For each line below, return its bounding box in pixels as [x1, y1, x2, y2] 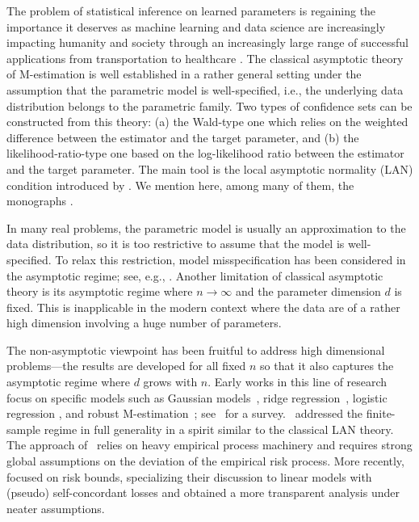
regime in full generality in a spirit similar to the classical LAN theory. [44, 420, 394, 437]
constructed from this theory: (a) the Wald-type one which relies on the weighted [6, 113, 409, 130]
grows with [143, 373, 198, 390]
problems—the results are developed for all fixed [6, 357, 246, 374]
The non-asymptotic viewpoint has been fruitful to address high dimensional [6, 341, 385, 358]
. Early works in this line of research [207, 373, 388, 390]
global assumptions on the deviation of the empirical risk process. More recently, [6, 453, 404, 469]
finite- [366, 405, 396, 422]
